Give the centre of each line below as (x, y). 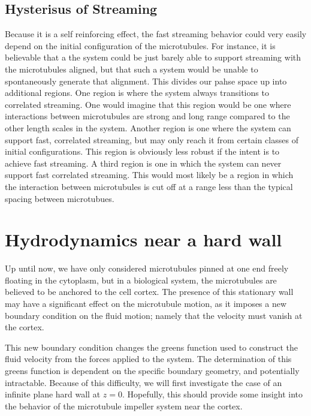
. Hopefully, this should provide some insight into (212, 394)
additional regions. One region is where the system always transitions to (137, 93)
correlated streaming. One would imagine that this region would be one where (148, 104)
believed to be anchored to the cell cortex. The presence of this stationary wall (149, 292)
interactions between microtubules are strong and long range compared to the (147, 116)
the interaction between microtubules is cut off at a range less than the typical (149, 186)
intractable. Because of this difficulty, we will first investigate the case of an (144, 382)
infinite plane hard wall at (53, 394)
